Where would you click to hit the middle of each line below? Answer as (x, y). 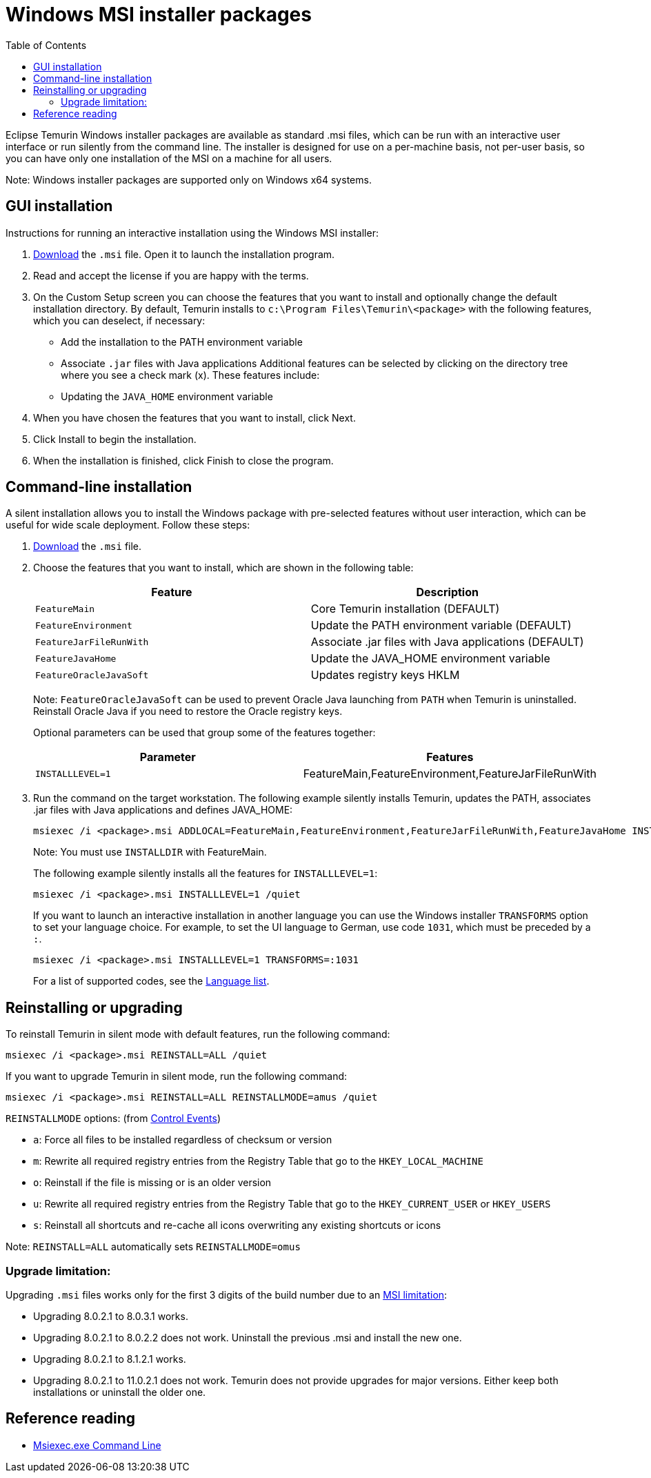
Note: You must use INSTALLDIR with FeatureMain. (150, 852)
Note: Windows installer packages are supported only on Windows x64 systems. (189, 179)
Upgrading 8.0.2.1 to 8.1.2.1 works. (110, 1359)
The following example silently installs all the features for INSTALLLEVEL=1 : (206, 874)
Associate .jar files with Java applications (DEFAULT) (447, 642)
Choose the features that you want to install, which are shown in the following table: (223, 568)
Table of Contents (46, 45)
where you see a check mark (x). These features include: (190, 375)
